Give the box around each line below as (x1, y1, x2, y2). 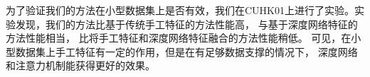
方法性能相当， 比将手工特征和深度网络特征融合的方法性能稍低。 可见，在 (6, 30, 351, 45)
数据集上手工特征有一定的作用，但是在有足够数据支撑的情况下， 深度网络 (15, 44, 358, 59)
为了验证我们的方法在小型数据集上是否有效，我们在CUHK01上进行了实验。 (6, 3, 354, 17)
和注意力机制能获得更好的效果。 (6, 58, 155, 73)
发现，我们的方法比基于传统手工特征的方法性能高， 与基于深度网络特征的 (15, 16, 358, 31)
